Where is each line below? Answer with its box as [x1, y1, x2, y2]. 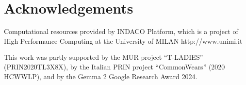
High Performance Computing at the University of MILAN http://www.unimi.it [4, 35, 243, 46]
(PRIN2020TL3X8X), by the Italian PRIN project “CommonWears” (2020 [4, 61, 225, 71]
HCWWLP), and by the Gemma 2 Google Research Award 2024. [4, 71, 197, 81]
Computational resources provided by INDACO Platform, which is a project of [4, 26, 238, 36]
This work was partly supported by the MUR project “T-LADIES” [4, 52, 203, 62]
